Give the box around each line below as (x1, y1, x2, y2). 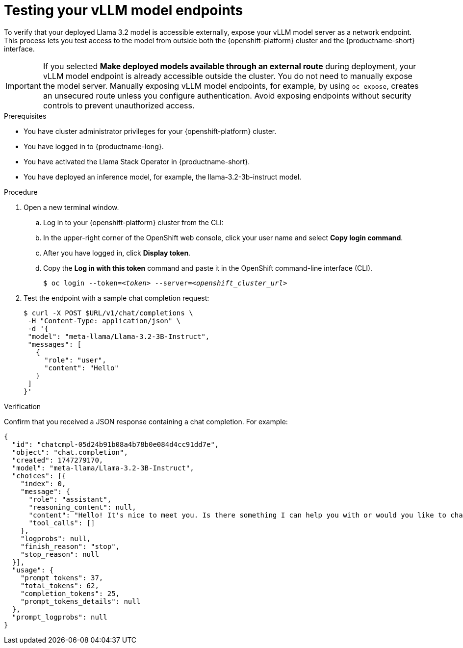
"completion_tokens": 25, (20, 589, 120, 597)
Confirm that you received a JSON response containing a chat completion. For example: (4, 417, 288, 426)
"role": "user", (44, 356, 106, 364)
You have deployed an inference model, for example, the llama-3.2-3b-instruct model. (24, 172, 302, 181)
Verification (4, 402, 41, 411)
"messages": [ (27, 340, 82, 348)
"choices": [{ (12, 471, 66, 480)
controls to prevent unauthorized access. (43, 100, 195, 110)
